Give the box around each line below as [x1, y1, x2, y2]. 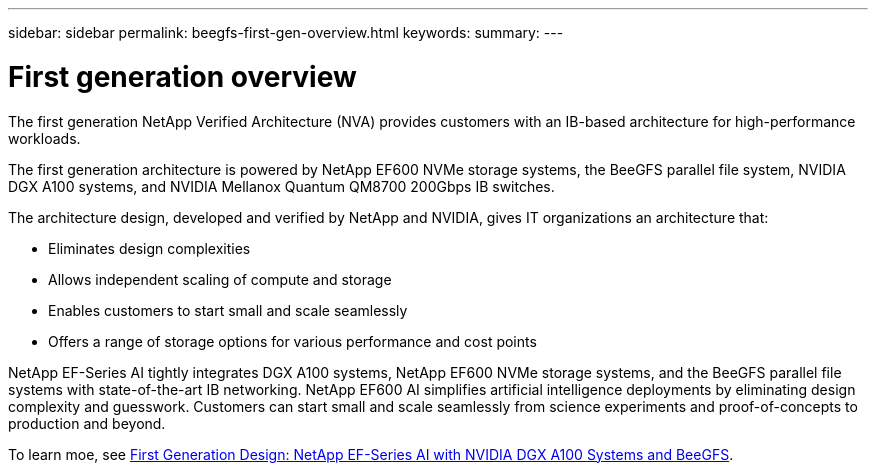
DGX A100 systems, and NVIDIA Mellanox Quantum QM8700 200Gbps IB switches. [8, 177, 555, 195]
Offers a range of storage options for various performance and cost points [48, 332, 537, 350]
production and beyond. [8, 414, 166, 432]
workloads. [8, 129, 81, 147]
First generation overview [8, 59, 357, 94]
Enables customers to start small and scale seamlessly [48, 301, 408, 319]
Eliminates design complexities [48, 239, 251, 257]
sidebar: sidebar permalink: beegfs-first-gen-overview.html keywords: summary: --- [8, 24, 564, 41]
